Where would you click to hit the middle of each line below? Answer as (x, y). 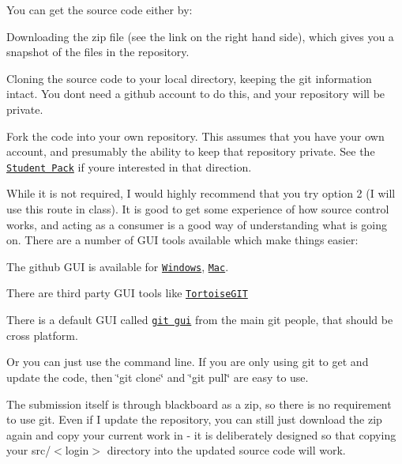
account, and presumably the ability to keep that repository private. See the (191, 151)
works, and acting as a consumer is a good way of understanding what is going (197, 224)
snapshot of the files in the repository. (98, 52)
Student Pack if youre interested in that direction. (129, 166)
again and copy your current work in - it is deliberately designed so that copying (201, 434)
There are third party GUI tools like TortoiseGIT (127, 293)
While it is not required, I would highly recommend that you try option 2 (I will (201, 193)
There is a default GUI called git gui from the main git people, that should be (200, 320)
